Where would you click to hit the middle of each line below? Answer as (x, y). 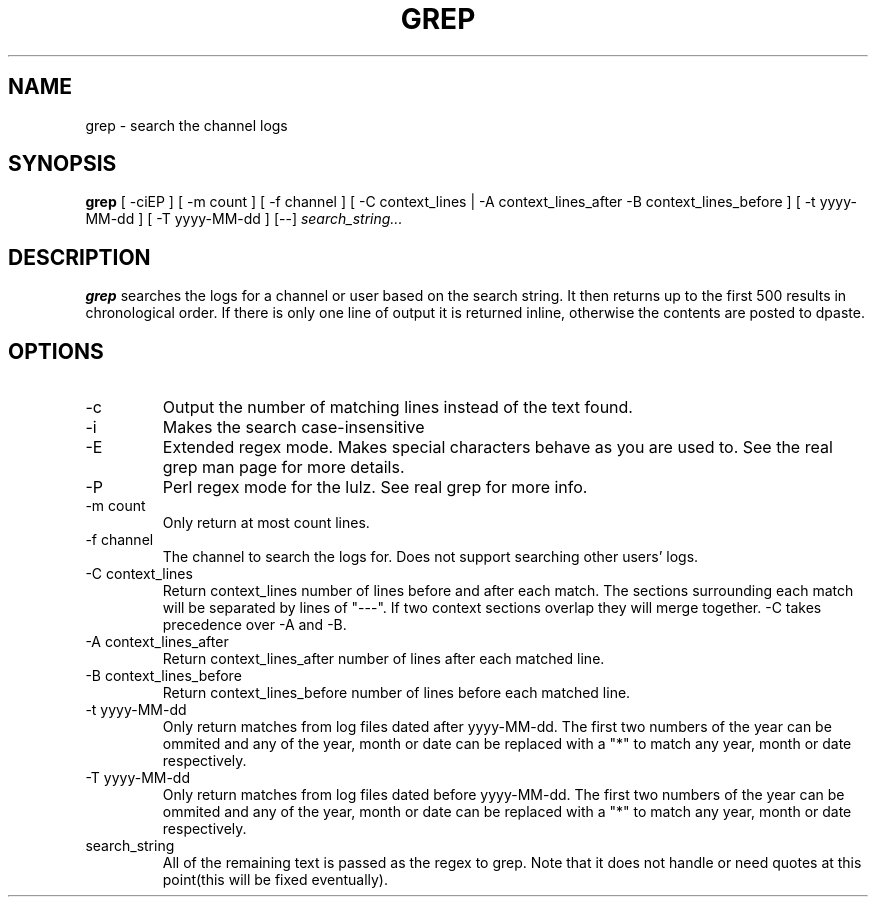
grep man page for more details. (283, 467)
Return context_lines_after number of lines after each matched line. (383, 659)
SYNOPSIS (62, 164)
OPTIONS (56, 351)
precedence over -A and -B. (254, 625)
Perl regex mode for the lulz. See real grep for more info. (375, 487)
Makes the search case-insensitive (293, 427)
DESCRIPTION (79, 257)
